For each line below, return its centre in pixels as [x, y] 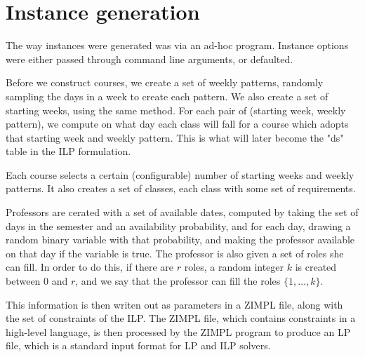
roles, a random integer [234, 267]
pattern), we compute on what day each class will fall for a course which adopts [177, 124]
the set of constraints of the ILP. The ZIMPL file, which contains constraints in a [181, 318]
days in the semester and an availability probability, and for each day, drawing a [178, 225]
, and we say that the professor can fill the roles [178, 281]
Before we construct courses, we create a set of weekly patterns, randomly [165, 82]
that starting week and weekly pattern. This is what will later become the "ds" [175, 137]
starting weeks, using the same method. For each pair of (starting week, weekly [176, 110]
